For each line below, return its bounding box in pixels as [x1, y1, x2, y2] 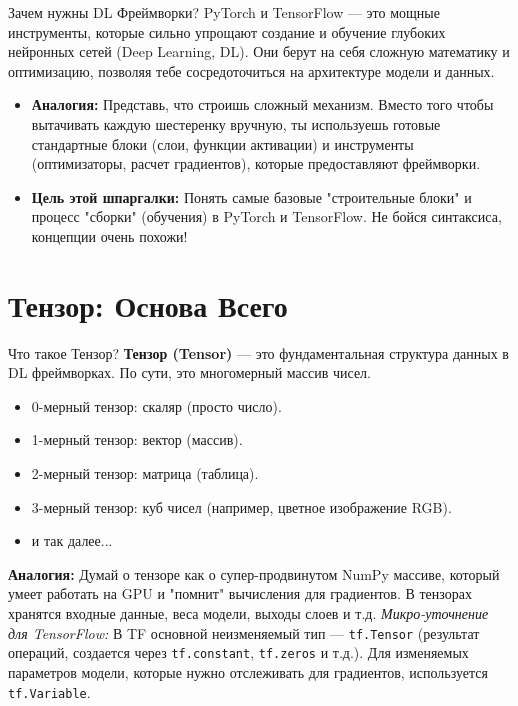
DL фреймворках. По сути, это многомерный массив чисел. [8, 362, 371, 383]
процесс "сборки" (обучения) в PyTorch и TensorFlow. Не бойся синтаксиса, [31, 206, 502, 227]
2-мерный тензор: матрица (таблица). [31, 463, 259, 484]
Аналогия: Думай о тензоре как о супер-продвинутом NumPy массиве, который [8, 563, 500, 584]
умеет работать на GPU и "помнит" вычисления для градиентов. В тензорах [8, 583, 472, 604]
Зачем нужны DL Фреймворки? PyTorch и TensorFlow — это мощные [8, 2, 440, 22]
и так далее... [31, 530, 113, 551]
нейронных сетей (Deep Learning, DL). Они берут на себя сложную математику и [8, 41, 510, 62]
